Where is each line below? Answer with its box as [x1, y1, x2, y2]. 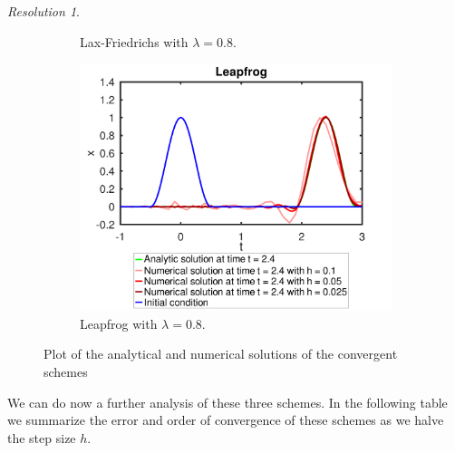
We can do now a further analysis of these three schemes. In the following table [7, 392, 448, 411]
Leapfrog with [80, 313, 158, 333]
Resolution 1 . [7, 2, 80, 20]
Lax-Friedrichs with [80, 32, 189, 51]
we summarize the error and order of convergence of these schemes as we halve [7, 410, 444, 429]
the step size [7, 428, 76, 447]
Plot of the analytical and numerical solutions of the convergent [44, 344, 398, 363]
